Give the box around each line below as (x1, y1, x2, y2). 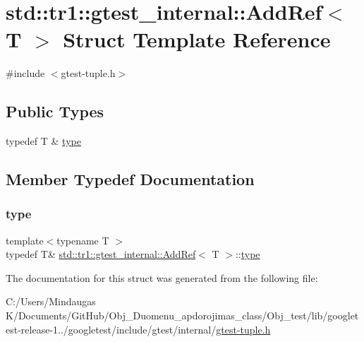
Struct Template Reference (63, 25, 331, 54)
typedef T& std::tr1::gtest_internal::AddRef (6, 247, 196, 261)
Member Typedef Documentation (6, 168, 255, 190)
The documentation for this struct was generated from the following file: (6, 270, 318, 285)
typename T (56, 232, 109, 247)
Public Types (6, 100, 104, 122)
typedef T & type (6, 134, 81, 148)
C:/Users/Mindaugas (6, 294, 96, 309)
